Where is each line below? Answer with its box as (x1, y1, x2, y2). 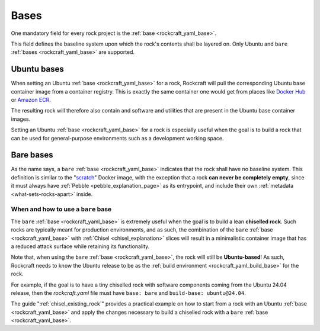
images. (11, 115, 31, 123)
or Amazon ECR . (11, 97, 52, 104)
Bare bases (11, 150, 53, 160)
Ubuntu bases (11, 64, 65, 74)
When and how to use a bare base (11, 205, 112, 213)
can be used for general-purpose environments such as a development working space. (11, 134, 224, 142)
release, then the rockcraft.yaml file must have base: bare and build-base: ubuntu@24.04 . (11, 289, 246, 296)
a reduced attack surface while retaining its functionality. (11, 243, 150, 250)
